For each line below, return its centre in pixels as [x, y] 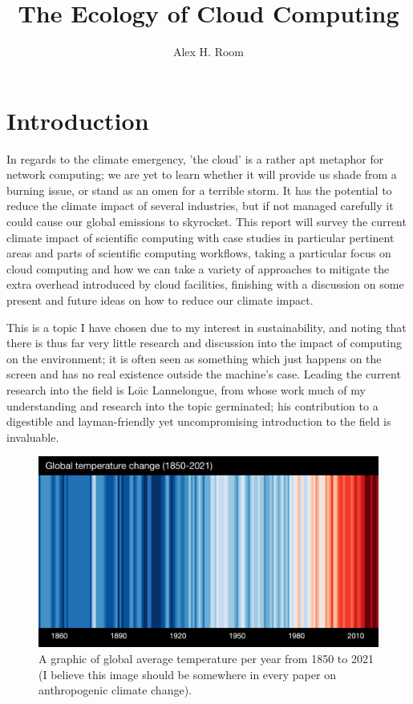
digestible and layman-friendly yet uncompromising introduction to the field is [199, 421]
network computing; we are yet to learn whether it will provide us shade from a [202, 174]
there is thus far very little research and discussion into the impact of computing [204, 343]
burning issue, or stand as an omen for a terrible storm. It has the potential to [199, 190]
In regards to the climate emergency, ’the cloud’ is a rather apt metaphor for [195, 158]
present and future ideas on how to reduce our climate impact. [160, 300]
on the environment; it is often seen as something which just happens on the [194, 358]
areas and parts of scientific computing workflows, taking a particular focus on [199, 253]
